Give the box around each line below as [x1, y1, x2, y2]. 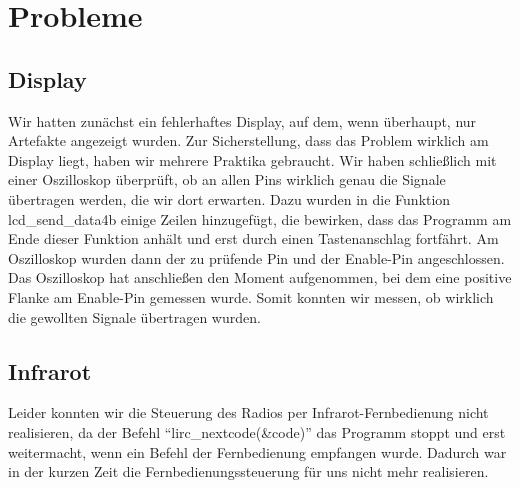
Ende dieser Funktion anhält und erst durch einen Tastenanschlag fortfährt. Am [8, 228, 499, 249]
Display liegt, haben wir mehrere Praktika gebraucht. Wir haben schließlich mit [8, 149, 497, 170]
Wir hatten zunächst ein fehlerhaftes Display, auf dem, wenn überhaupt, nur [8, 110, 477, 131]
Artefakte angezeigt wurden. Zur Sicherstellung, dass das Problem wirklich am [8, 130, 489, 151]
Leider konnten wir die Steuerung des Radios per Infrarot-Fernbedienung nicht [8, 402, 489, 423]
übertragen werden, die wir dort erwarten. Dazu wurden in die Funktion [8, 188, 451, 209]
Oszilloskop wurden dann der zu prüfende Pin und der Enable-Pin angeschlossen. [8, 247, 505, 268]
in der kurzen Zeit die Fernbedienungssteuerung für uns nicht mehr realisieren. [8, 461, 489, 482]
